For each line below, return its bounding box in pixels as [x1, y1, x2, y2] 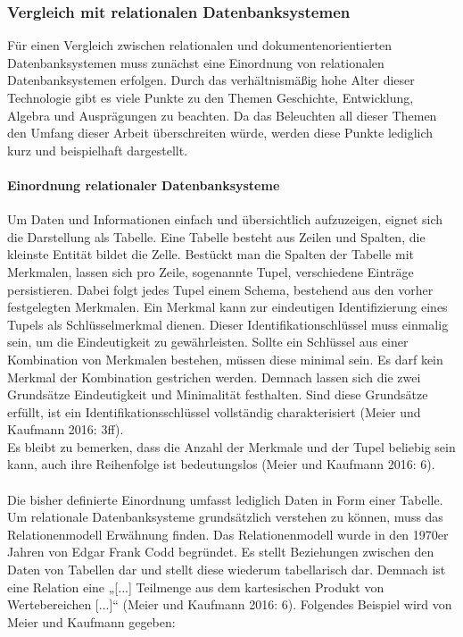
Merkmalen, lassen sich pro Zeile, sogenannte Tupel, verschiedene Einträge [7, 262, 414, 281]
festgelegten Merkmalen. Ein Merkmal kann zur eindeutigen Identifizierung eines [7, 298, 448, 316]
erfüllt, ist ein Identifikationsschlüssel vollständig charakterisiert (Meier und [7, 402, 421, 421]
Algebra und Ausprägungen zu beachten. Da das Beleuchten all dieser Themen [7, 105, 437, 124]
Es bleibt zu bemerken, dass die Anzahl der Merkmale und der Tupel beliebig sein [7, 437, 456, 456]
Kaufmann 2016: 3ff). [7, 420, 124, 439]
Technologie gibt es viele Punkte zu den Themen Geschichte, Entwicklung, [7, 88, 414, 106]
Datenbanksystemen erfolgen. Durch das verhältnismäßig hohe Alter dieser [7, 71, 415, 89]
